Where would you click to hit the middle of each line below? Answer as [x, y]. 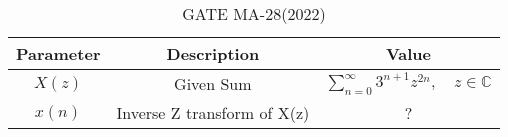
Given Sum [213, 83]
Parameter [58, 53]
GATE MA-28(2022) [254, 13]
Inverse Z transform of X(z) [213, 112]
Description [213, 53]
